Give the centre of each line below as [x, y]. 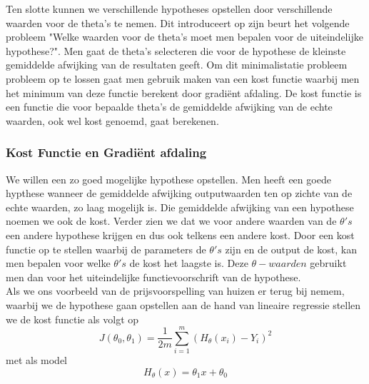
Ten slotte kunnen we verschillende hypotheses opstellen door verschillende [169, 9]
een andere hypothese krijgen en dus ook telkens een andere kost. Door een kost [180, 234]
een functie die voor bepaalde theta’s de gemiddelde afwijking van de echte [169, 107]
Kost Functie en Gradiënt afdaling [106, 152]
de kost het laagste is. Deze [189, 263]
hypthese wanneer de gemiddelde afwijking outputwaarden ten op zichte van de [179, 193]
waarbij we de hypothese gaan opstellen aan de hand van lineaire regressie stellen [183, 304]
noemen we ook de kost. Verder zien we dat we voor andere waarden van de [171, 221]
